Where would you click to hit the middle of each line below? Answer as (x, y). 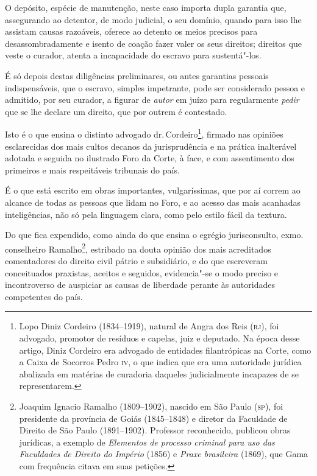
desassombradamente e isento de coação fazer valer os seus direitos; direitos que (153, 43)
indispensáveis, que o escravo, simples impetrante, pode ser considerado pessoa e (155, 87)
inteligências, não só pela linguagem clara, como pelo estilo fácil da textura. (146, 214)
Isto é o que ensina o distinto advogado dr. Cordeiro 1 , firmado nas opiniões (144, 133)
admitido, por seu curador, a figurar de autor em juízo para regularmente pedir (152, 100)
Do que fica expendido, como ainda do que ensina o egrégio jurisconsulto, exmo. (154, 235)
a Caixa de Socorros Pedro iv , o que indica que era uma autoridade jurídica (160, 362)
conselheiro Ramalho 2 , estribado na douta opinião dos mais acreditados (138, 248)
